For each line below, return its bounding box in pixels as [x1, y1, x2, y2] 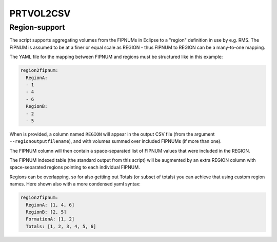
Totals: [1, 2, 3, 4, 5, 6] [26, 224, 96, 229]
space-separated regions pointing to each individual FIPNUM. [9, 164, 141, 171]
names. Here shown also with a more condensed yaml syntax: [9, 181, 141, 187]
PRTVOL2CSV [9, 8, 71, 19]
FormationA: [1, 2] [26, 216, 75, 222]
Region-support [9, 23, 65, 32]
